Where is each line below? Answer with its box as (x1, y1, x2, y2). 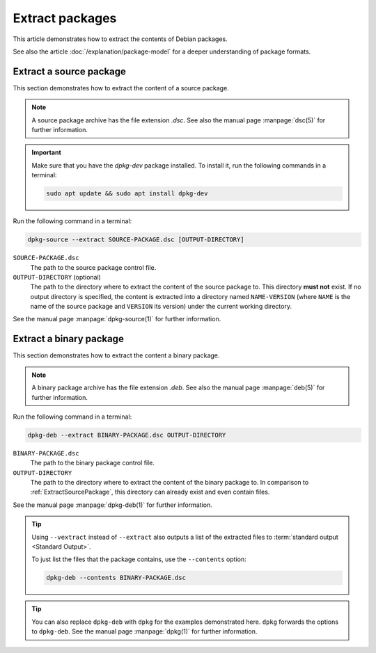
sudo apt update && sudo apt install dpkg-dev (46, 190, 208, 197)
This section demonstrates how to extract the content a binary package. (13, 351, 220, 360)
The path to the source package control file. (30, 263, 157, 271)
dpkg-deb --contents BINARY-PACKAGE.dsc (46, 574, 186, 582)
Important (31, 148, 62, 156)
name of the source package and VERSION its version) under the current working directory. (30, 303, 292, 311)
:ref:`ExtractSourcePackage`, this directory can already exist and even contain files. (30, 487, 270, 497)
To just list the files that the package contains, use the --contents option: (31, 555, 246, 563)
